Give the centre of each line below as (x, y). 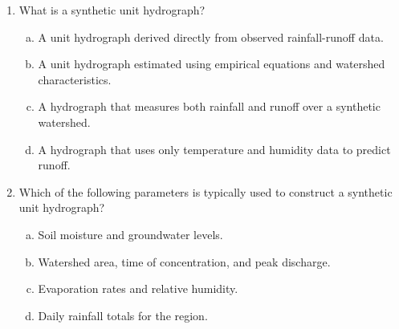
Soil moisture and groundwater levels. (130, 234)
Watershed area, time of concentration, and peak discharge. (184, 261)
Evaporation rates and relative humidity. (138, 288)
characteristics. (75, 79)
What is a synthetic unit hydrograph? (112, 10)
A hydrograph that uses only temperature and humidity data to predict (214, 149)
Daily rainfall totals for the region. (123, 315)
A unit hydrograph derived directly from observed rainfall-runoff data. (211, 37)
